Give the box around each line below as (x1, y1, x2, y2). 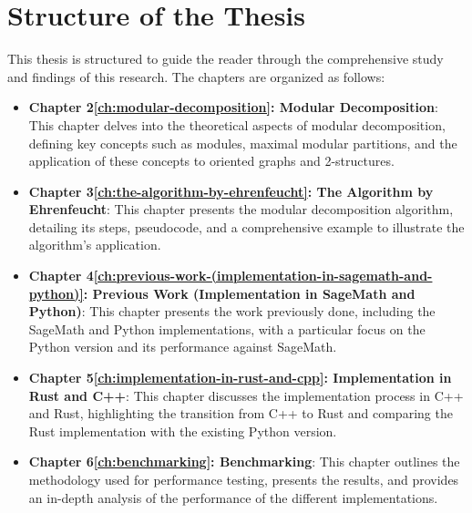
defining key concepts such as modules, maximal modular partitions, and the (28, 133, 457, 152)
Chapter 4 (28, 266, 94, 285)
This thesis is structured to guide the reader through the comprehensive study (7, 49, 444, 68)
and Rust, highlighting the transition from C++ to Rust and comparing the (28, 404, 453, 423)
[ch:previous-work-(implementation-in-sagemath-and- (93, 266, 433, 285)
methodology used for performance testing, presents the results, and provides (28, 470, 459, 488)
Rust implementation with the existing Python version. (28, 421, 337, 440)
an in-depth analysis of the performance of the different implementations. (28, 487, 438, 507)
